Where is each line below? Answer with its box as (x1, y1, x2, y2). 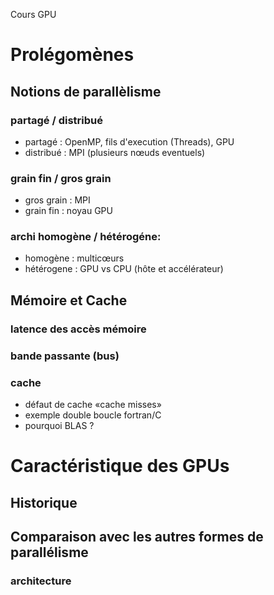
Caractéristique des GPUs (10, 455, 230, 478)
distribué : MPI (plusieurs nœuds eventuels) (24, 146, 206, 158)
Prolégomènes (10, 44, 135, 66)
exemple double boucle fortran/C (24, 409, 162, 421)
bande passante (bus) (10, 349, 120, 363)
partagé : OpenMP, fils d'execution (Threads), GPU (24, 135, 235, 148)
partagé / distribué (10, 113, 104, 127)
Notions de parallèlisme (10, 83, 162, 100)
